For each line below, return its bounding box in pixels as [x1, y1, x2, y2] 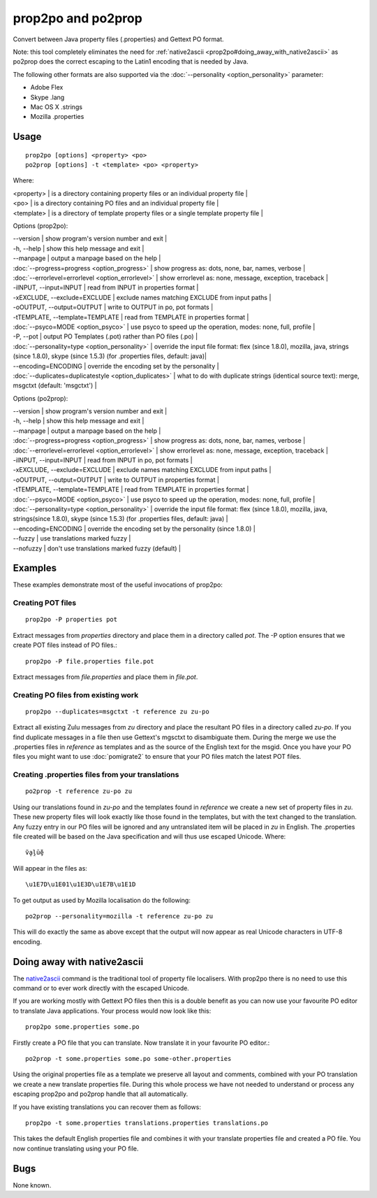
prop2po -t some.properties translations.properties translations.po [25, 1119, 269, 1127]
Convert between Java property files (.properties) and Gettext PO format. [13, 35, 224, 43]
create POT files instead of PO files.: [13, 641, 118, 650]
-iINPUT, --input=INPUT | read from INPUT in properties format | [13, 283, 199, 292]
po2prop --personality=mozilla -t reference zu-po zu [25, 912, 213, 920]
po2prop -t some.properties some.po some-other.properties [25, 1055, 232, 1062]
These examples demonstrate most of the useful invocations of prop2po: [13, 580, 223, 589]
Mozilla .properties [30, 113, 84, 121]
